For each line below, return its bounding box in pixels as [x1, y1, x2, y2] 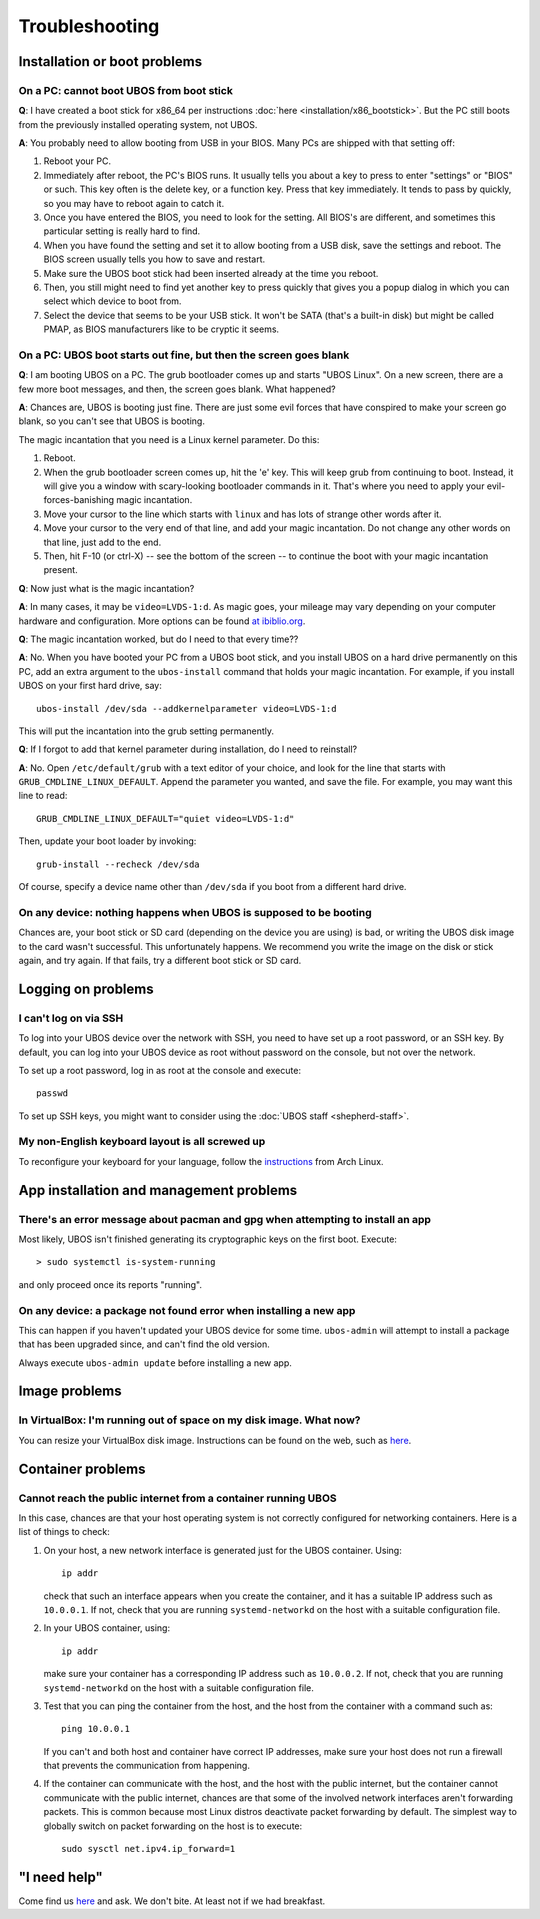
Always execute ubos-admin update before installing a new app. [18, 1356, 292, 1369]
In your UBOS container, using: [43, 1622, 170, 1634]
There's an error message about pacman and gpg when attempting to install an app [18, 1212, 432, 1226]
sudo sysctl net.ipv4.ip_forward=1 [61, 1843, 236, 1855]
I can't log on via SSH [18, 1011, 124, 1025]
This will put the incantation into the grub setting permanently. [18, 725, 275, 737]
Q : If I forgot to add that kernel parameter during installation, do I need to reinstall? [18, 743, 358, 755]
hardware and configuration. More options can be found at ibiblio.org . [18, 615, 306, 627]
